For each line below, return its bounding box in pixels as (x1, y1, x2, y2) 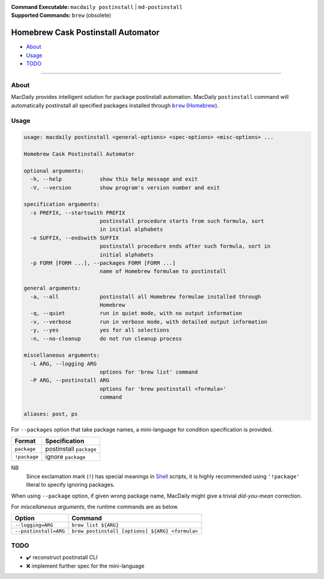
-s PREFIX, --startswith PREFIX (30, 209, 125, 216)
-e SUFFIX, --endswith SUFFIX (30, 234, 119, 241)
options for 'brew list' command (99, 369, 198, 376)
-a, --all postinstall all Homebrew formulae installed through (30, 293, 261, 300)
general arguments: (23, 285, 81, 292)
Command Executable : (11, 4, 70, 10)
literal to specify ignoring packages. (26, 481, 115, 488)
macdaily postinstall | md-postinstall (70, 4, 183, 10)
